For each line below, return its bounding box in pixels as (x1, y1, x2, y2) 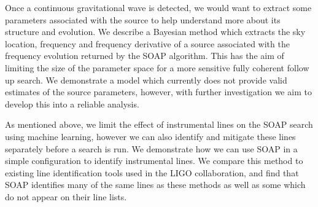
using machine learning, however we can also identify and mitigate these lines (5, 130, 296, 143)
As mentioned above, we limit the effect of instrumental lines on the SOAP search (5, 118, 313, 131)
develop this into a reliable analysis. (5, 97, 139, 110)
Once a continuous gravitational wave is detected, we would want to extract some (5, 1, 312, 14)
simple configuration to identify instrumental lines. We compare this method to (5, 154, 303, 167)
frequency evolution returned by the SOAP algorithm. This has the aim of (5, 49, 284, 62)
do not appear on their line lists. (5, 190, 127, 203)
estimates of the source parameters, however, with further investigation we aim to (5, 85, 312, 98)
